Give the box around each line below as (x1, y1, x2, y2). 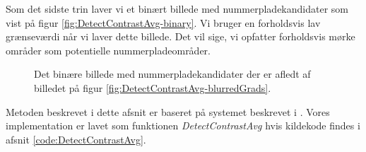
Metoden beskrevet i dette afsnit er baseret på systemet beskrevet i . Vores (6, 104, 330, 119)
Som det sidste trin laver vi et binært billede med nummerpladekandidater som (6, 1, 348, 16)
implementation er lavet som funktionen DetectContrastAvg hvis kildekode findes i (6, 118, 360, 133)
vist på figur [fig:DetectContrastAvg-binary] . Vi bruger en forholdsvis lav (6, 15, 321, 30)
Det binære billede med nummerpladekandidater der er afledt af (34, 66, 311, 81)
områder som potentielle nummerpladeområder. (6, 42, 211, 57)
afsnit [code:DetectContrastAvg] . (6, 131, 146, 146)
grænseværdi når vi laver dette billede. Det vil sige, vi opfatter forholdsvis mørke (6, 29, 355, 44)
